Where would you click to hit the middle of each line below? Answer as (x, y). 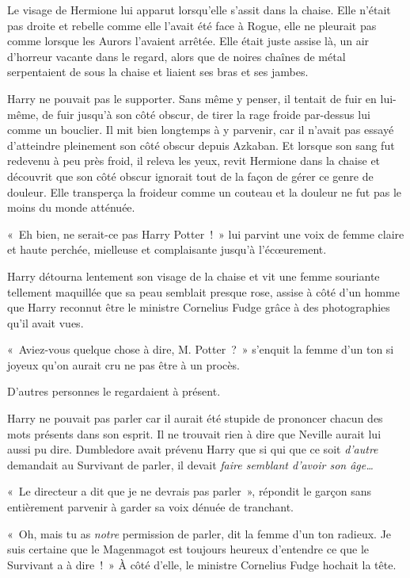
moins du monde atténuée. (71, 207)
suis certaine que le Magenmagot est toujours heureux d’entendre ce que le (188, 549)
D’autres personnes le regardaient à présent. (114, 391)
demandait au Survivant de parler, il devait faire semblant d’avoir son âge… (190, 464)
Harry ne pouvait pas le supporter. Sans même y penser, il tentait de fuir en (192, 98)
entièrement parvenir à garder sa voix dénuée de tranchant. (150, 507)
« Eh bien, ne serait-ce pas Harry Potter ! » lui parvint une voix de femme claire (206, 233)
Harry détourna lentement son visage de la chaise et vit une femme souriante (194, 276)
